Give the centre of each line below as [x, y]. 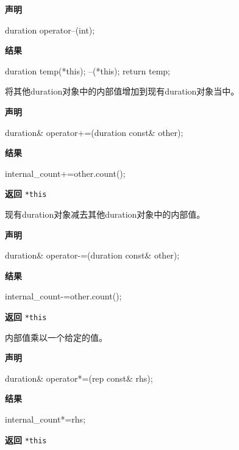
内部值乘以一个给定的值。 [56, 337]
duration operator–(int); [50, 30]
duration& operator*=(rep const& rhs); [79, 378]
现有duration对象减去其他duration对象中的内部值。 [105, 214]
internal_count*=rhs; [45, 419]
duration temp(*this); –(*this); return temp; [87, 70]
